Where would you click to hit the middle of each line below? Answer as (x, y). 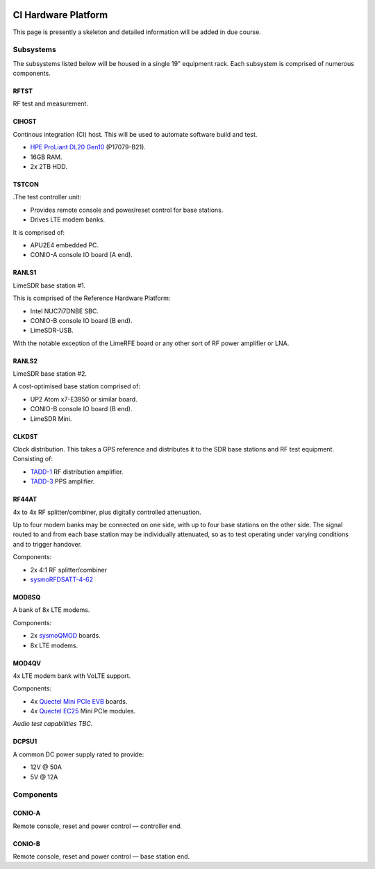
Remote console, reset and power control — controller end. (98, 826)
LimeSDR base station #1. (49, 285)
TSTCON (26, 184)
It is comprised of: (39, 232)
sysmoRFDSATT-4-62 (62, 579)
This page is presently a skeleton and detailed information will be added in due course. (137, 32)
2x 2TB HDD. (49, 166)
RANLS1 (25, 273)
